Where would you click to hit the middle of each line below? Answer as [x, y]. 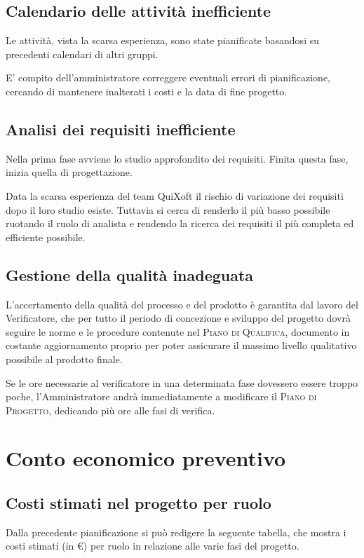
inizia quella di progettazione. [69, 172]
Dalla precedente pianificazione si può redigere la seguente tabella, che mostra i [176, 532]
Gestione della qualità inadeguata [130, 274]
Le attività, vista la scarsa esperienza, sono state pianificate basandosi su [162, 40]
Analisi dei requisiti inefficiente [121, 129]
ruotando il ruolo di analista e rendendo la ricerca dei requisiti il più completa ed [180, 223]
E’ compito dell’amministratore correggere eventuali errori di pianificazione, [168, 77]
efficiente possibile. [46, 237]
